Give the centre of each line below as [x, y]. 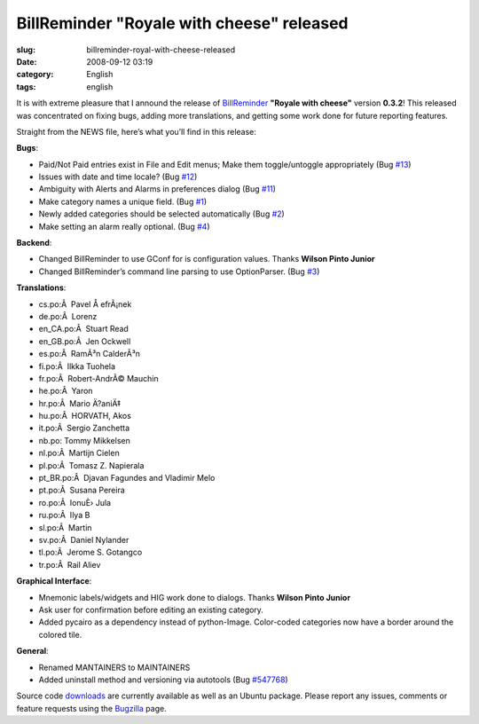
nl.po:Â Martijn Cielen [79, 453]
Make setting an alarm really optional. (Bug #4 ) [124, 226]
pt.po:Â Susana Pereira [82, 490]
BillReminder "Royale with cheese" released [182, 23]
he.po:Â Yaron [66, 391]
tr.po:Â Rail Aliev [70, 564]
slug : [26, 50]
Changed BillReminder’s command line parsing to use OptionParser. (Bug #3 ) [179, 271]
